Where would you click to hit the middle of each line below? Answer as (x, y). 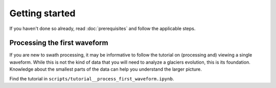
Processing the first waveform (59, 43)
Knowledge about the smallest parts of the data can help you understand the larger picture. (106, 69)
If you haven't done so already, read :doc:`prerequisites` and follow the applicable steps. (102, 28)
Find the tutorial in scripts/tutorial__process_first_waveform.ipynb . (92, 78)
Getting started (42, 13)
